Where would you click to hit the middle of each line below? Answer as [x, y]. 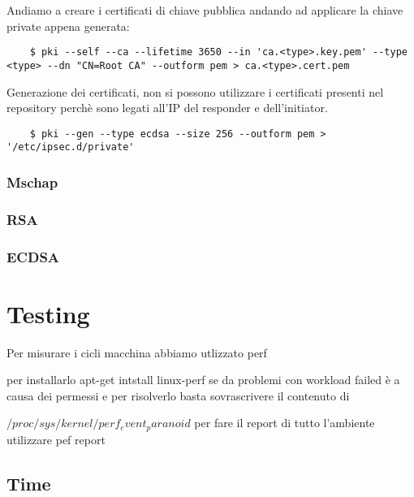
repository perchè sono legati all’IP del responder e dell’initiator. [167, 108]
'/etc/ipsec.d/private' [71, 147]
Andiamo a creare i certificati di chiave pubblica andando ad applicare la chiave [205, 10]
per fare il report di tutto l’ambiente [285, 423]
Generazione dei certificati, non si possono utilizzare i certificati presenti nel [195, 91]
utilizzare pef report [56, 439]
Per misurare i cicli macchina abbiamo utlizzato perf [137, 352]
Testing [48, 313]
